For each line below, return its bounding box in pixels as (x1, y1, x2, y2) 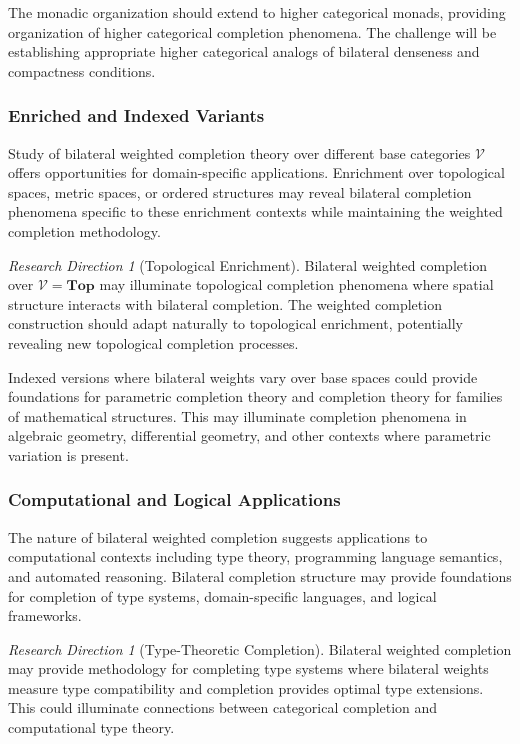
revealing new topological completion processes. (8, 332, 299, 353)
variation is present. (8, 444, 129, 465)
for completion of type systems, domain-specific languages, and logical (8, 585, 437, 606)
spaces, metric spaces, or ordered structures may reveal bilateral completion (8, 181, 472, 202)
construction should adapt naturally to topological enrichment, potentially (8, 313, 463, 334)
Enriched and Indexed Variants (8, 103, 265, 128)
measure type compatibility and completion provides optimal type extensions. (8, 677, 484, 698)
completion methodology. (8, 220, 161, 241)
